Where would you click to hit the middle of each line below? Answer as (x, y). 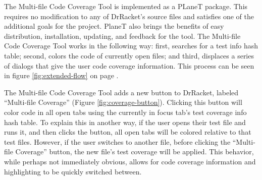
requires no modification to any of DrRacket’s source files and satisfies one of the (129, 16)
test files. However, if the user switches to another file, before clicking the (117, 141)
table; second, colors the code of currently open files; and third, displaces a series (129, 55)
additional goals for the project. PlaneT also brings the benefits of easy (114, 26)
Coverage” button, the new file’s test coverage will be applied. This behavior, (135, 152)
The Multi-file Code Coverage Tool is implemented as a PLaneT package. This (126, 6)
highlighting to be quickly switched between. (73, 171)
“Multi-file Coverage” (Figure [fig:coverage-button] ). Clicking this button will (123, 102)
